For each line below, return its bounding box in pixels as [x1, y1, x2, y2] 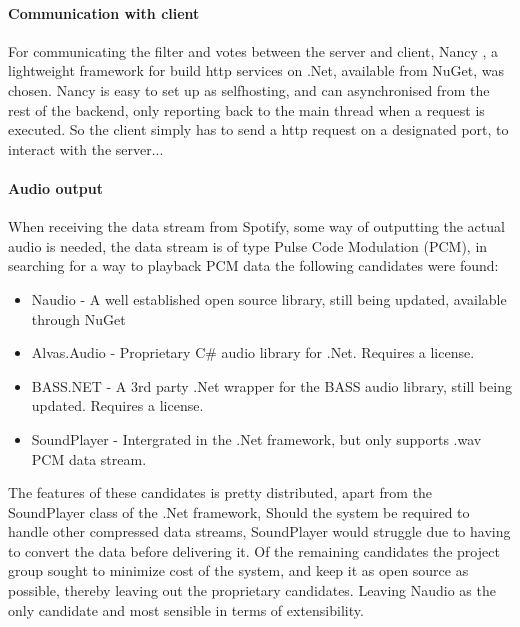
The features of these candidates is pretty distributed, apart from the [8, 482, 433, 503]
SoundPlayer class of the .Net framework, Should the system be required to [8, 501, 470, 522]
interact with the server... [8, 138, 164, 159]
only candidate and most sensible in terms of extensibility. [8, 599, 364, 620]
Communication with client [8, 2, 200, 23]
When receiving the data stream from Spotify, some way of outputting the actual [8, 216, 505, 237]
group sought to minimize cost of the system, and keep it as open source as [8, 560, 469, 581]
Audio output [8, 177, 103, 198]
